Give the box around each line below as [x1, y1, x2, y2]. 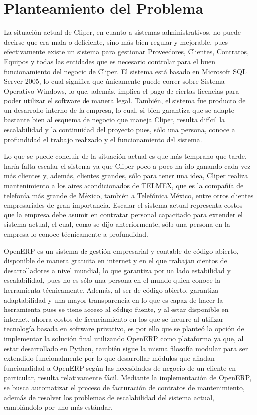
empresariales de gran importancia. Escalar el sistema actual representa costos [4, 200, 243, 210]
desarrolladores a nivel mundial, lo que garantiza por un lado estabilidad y [4, 265, 231, 275]
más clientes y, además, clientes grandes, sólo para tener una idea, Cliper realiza [4, 170, 248, 181]
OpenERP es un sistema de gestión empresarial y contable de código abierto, [4, 245, 239, 256]
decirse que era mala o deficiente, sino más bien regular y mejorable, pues [4, 36, 228, 47]
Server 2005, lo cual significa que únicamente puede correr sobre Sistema [4, 76, 225, 86]
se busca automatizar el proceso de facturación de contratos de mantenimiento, [4, 382, 245, 392]
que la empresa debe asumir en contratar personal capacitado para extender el [4, 209, 243, 219]
